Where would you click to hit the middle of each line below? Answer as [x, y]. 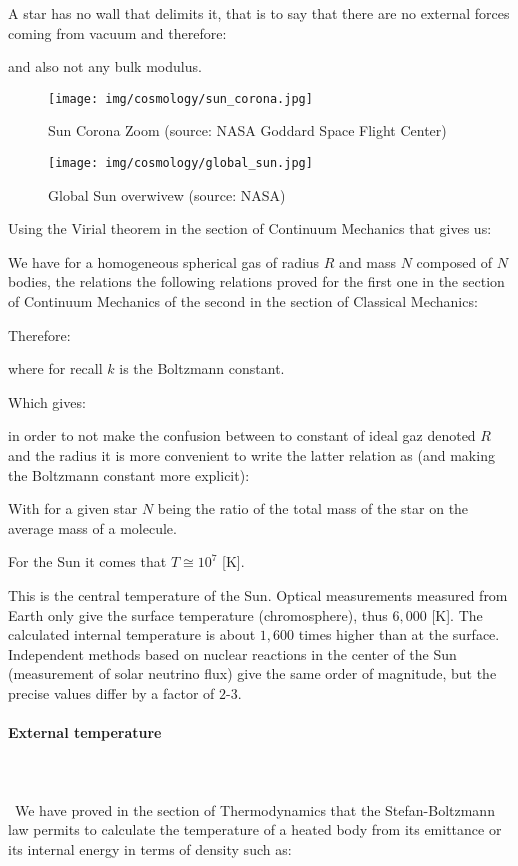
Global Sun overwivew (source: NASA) [167, 194]
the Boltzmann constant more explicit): [129, 474]
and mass [368, 261]
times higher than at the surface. [399, 634]
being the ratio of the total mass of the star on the [313, 508]
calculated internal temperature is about [132, 634]
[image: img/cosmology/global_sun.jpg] [180, 163]
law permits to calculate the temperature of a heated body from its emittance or [255, 829]
